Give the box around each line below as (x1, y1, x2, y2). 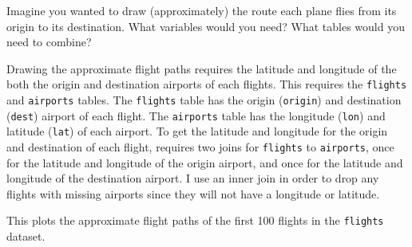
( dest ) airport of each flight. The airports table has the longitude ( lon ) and (6, 107, 386, 123)
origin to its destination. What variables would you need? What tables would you (6, 18, 405, 34)
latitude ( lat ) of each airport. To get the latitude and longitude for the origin (6, 123, 388, 139)
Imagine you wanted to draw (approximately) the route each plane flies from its (6, 2, 397, 18)
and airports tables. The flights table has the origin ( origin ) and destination (6, 92, 402, 108)
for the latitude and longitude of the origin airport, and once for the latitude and (6, 154, 403, 171)
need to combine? (6, 33, 92, 50)
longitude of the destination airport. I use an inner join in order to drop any (6, 170, 379, 186)
